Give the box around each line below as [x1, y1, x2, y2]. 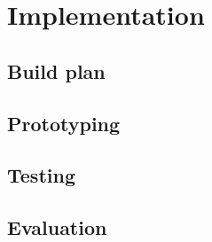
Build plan [7, 57, 106, 84]
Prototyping [7, 109, 121, 137]
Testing [7, 161, 75, 189]
